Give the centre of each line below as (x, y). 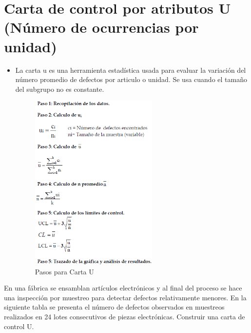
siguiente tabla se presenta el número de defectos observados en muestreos (114, 307)
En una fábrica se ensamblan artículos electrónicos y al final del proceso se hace (123, 288)
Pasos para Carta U (64, 271)
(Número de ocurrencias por (101, 27)
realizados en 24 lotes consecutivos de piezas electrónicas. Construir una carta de (125, 317)
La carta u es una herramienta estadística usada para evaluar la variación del (131, 70)
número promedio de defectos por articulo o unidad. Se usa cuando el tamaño (131, 79)
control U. (19, 326)
